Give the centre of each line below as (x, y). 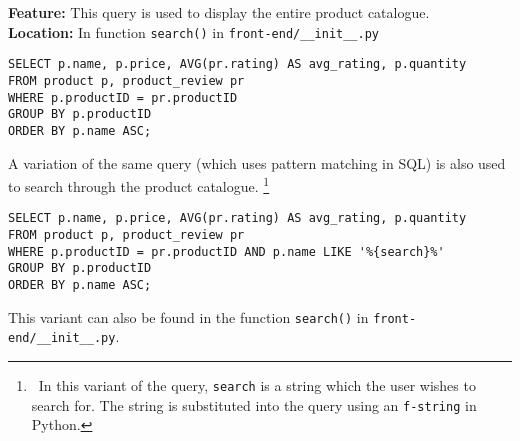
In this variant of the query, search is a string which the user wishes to (257, 384)
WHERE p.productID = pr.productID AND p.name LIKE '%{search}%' (226, 251)
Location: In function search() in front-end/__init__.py (193, 31)
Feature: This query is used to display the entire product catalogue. (219, 12)
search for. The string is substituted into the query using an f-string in (254, 404)
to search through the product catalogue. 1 (139, 184)
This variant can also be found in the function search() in (188, 316)
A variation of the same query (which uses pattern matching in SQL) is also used (257, 162)
